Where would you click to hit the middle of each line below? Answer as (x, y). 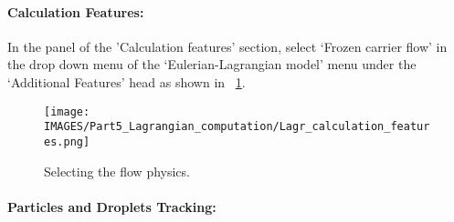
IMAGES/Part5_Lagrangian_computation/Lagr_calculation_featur (237, 127)
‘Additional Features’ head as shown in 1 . (127, 81)
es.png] (67, 141)
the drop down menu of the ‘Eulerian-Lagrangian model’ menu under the (212, 64)
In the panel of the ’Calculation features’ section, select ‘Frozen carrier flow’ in (227, 46)
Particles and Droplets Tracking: (112, 206)
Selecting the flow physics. (117, 171)
